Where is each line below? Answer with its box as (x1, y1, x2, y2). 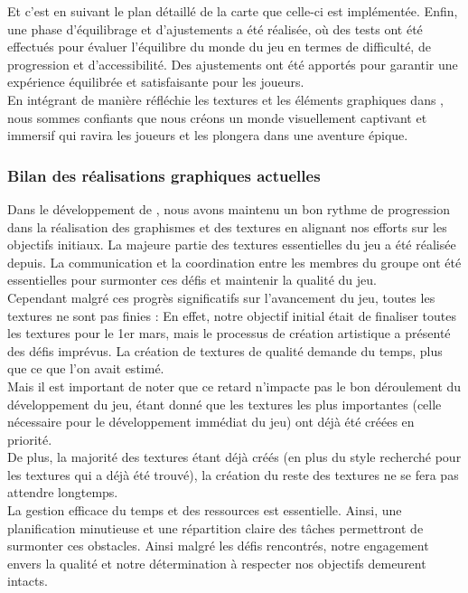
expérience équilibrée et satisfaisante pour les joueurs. (7, 72, 304, 91)
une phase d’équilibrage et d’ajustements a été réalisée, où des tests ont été (7, 19, 423, 38)
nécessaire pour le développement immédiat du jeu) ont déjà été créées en (7, 412, 415, 431)
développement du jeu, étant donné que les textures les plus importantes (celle (7, 394, 442, 413)
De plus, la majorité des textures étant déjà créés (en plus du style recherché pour (7, 447, 462, 466)
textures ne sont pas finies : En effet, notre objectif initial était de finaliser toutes (7, 306, 456, 325)
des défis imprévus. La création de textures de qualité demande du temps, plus (7, 341, 443, 360)
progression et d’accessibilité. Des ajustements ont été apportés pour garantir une (7, 54, 458, 73)
